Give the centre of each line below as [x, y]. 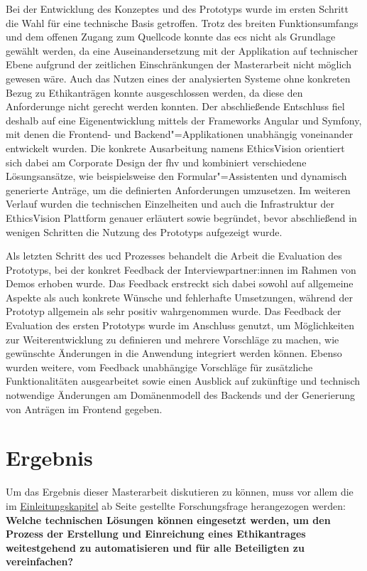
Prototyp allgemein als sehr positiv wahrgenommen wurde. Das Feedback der [174, 311]
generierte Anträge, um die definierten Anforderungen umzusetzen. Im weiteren [178, 190]
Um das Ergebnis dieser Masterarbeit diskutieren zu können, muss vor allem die [180, 492]
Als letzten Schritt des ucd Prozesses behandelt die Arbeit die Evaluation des [174, 256]
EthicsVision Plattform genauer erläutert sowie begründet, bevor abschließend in [181, 217]
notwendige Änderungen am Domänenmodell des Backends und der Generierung [180, 395]
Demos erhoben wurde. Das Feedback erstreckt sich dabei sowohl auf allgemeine [180, 283]
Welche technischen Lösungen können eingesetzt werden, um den [168, 519]
